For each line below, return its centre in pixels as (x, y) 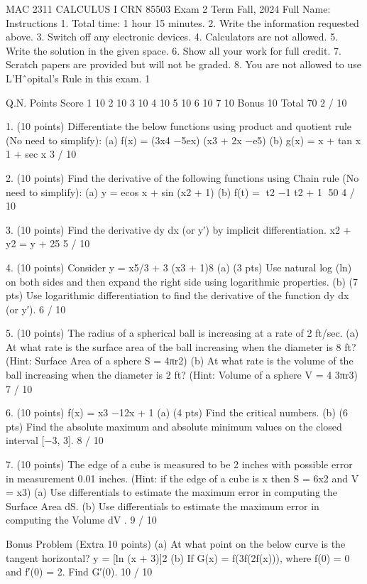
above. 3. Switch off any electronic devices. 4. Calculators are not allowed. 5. (172, 37)
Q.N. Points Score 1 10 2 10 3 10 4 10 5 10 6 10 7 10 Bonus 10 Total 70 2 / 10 (176, 102)
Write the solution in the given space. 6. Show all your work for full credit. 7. (174, 50)
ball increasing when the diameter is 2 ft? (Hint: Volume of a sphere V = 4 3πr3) (182, 375)
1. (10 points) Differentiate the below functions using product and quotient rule (179, 126)
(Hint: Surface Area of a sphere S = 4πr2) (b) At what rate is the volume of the (180, 361)
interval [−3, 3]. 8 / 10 (55, 440)
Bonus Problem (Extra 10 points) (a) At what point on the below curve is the (176, 544)
